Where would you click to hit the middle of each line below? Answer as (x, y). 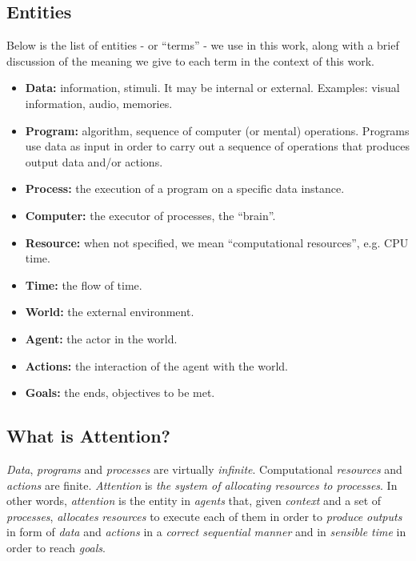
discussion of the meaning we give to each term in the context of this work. (190, 60)
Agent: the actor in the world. (101, 338)
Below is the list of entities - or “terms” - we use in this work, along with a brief (203, 45)
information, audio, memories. (99, 103)
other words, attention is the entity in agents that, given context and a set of (194, 501)
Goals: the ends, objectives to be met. (120, 393)
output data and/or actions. (94, 161)
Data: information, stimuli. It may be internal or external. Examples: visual (212, 88)
